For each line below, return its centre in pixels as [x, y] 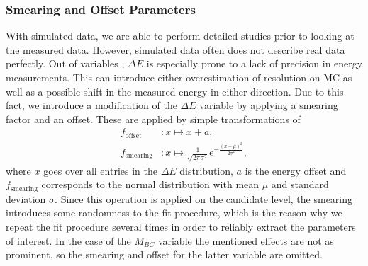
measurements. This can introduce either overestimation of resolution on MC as [179, 77]
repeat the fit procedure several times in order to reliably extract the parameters [181, 226]
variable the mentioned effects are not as [246, 240]
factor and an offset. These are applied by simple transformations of [153, 118]
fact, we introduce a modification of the [91, 105]
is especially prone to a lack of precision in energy [255, 63]
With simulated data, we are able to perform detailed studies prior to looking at [180, 36]
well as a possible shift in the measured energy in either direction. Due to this [175, 91]
